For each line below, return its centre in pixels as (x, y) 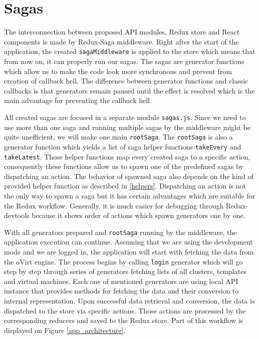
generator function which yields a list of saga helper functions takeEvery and (123, 146)
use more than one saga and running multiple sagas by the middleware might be (127, 127)
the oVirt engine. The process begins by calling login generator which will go (123, 261)
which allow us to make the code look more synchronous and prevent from (118, 71)
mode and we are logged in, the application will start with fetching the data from (129, 251)
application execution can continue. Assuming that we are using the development (128, 242)
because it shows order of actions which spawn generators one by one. (139, 215)
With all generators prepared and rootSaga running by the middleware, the (120, 232)
